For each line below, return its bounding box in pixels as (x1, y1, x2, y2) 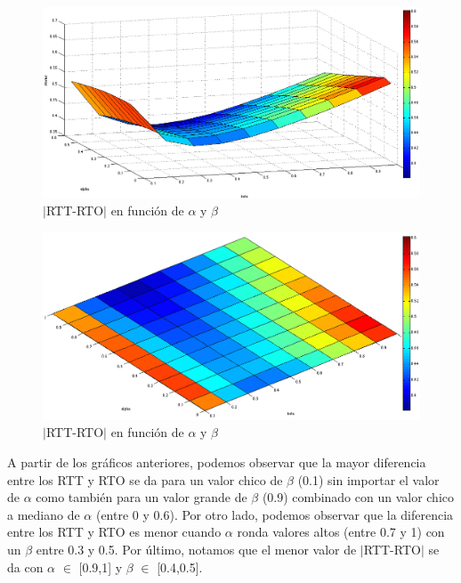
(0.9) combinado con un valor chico (262, 488, 455, 506)
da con (7, 557, 44, 576)
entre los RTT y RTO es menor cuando (7, 522, 222, 541)
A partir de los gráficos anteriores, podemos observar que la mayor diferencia (7, 453, 426, 472)
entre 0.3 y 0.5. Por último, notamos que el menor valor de (36, 539, 357, 558)
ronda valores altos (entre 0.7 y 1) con (237, 522, 445, 541)
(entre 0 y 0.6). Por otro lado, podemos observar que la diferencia (95, 505, 454, 523)
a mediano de (7, 505, 80, 523)
